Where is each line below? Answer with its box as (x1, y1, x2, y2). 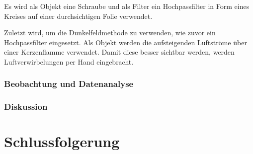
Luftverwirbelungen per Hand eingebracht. (4, 56, 134, 67)
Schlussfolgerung (4, 131, 120, 152)
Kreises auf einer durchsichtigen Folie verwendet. (4, 10, 153, 21)
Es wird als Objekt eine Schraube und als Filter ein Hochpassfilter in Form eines (4, 1, 250, 11)
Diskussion (4, 100, 48, 113)
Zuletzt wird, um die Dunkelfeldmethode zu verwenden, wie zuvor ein (4, 27, 216, 38)
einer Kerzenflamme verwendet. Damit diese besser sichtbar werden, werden (4, 47, 235, 57)
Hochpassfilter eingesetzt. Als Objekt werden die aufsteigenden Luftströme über (4, 37, 247, 47)
